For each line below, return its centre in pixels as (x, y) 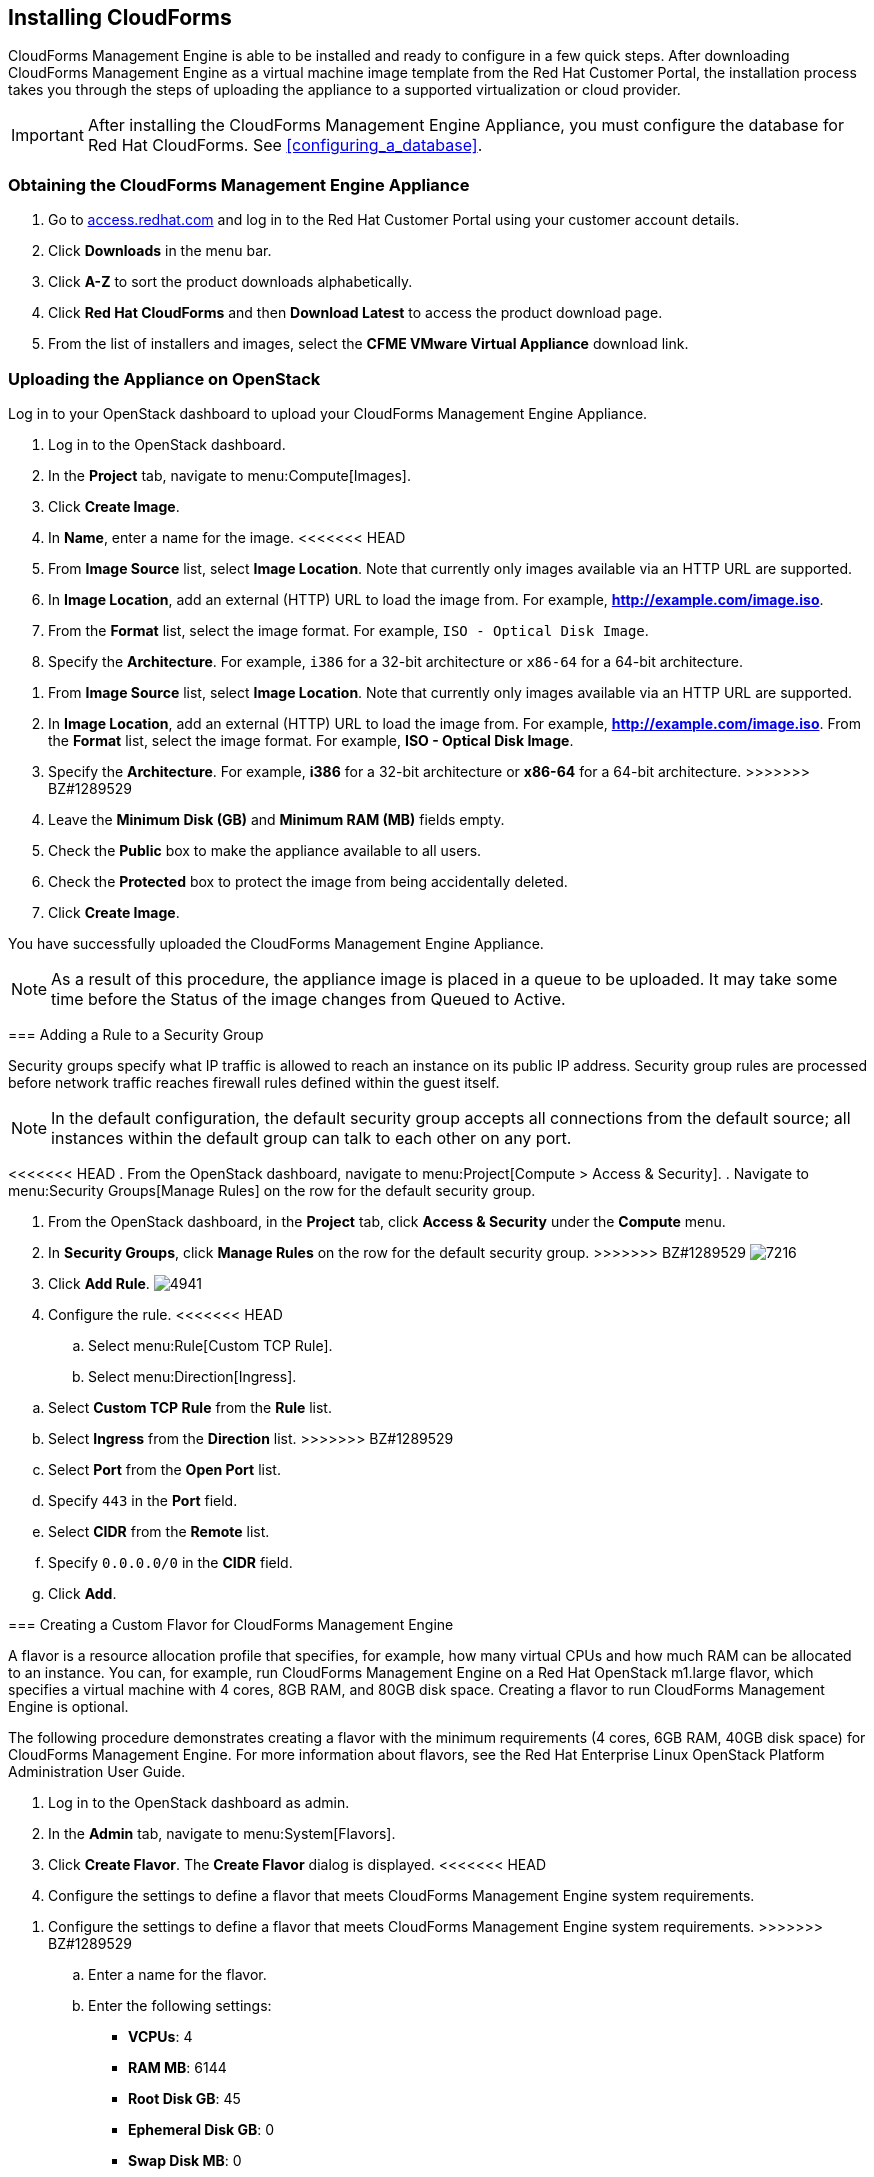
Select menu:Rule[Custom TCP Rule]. (210, 1345)
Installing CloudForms (120, 17)
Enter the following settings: (180, 2005)
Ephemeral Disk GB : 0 (201, 2129)
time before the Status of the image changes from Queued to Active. (308, 998)
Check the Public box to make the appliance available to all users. (265, 850)
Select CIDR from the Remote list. (159, 1531)
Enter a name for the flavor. (177, 1974)
